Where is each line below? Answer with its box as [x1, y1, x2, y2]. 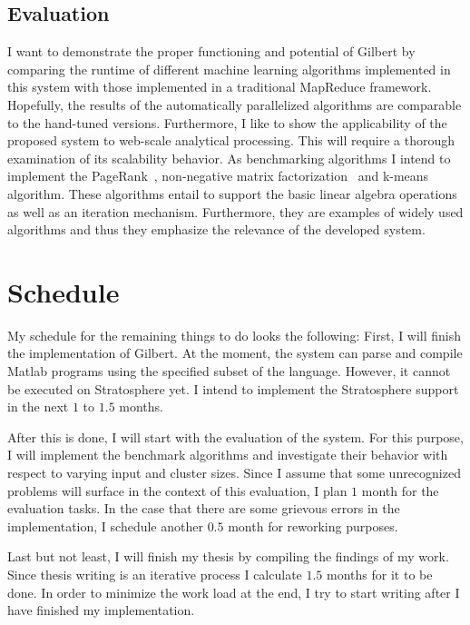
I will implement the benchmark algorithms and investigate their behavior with [7, 445, 448, 464]
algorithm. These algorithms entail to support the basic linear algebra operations [7, 184, 457, 203]
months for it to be [327, 564, 433, 583]
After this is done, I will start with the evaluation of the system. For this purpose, [7, 427, 464, 446]
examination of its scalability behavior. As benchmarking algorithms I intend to [7, 148, 451, 167]
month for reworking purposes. [228, 516, 398, 535]
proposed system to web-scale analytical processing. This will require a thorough [7, 131, 455, 150]
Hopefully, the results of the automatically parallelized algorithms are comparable [7, 94, 462, 114]
